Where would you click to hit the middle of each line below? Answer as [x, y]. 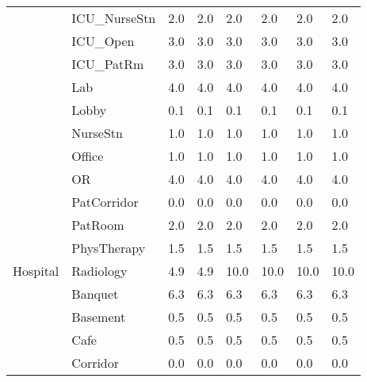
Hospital [36, 271]
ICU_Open [103, 41]
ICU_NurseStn [114, 18]
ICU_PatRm [108, 64]
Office [88, 156]
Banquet [95, 294]
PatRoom [98, 225]
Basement [99, 317]
